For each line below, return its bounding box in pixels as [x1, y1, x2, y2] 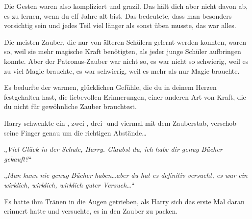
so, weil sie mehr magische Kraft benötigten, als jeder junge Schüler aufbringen [4, 46, 241, 56]
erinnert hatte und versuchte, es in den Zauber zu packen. [4, 206, 178, 216]
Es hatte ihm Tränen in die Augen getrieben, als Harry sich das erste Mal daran [4, 196, 245, 206]
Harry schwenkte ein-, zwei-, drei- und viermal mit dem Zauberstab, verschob [4, 117, 237, 128]
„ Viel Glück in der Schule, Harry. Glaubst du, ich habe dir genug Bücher [4, 144, 223, 154]
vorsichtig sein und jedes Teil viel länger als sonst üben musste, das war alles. [4, 20, 236, 30]
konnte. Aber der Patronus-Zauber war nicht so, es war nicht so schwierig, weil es [4, 55, 249, 66]
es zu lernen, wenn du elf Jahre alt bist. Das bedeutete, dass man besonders [4, 10, 232, 21]
